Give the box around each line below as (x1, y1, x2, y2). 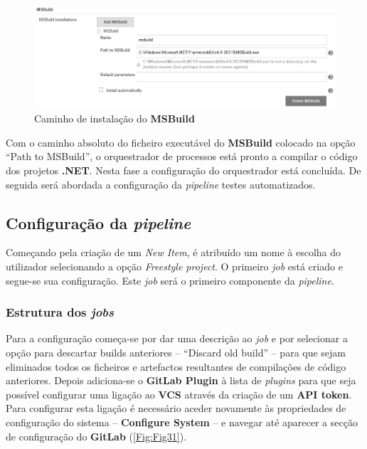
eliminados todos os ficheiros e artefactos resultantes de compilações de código (6, 359, 346, 374)
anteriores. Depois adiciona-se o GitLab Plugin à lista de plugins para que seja (6, 373, 356, 388)
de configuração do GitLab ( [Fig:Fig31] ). (6, 428, 187, 443)
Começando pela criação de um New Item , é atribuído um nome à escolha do (6, 245, 341, 260)
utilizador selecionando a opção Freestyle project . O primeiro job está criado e (6, 259, 343, 274)
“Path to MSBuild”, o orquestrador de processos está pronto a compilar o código (6, 149, 358, 164)
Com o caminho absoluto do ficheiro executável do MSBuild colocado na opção (6, 134, 356, 149)
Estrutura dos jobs (6, 303, 114, 321)
